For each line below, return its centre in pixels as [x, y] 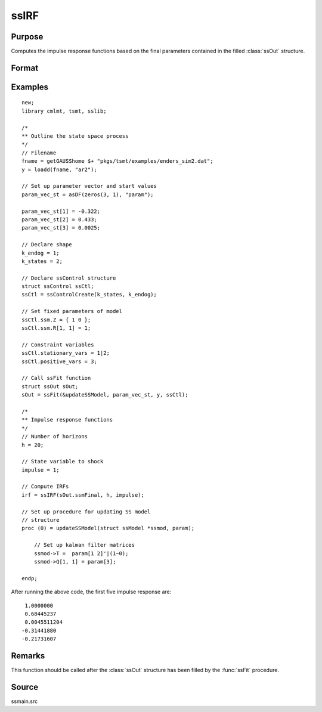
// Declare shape [47, 245]
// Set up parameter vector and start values [89, 186]
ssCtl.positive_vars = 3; [60, 361]
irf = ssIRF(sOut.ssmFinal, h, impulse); [83, 495]
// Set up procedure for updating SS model [86, 512]
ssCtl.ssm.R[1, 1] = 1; [56, 328]
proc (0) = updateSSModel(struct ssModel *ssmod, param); [108, 528]
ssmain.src [24, 701]
